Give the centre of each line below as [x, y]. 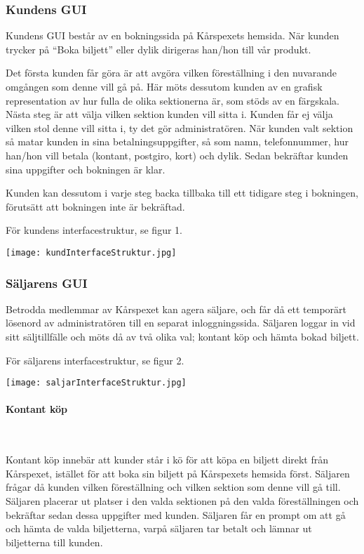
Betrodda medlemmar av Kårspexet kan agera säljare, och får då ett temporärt [176, 309]
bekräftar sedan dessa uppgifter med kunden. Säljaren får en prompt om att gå [176, 514]
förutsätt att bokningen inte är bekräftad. [95, 206]
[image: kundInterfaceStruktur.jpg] [91, 252]
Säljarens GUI [47, 283]
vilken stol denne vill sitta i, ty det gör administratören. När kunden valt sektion [180, 127]
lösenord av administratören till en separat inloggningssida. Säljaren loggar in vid [181, 323]
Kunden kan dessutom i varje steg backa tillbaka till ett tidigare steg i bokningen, [182, 193]
